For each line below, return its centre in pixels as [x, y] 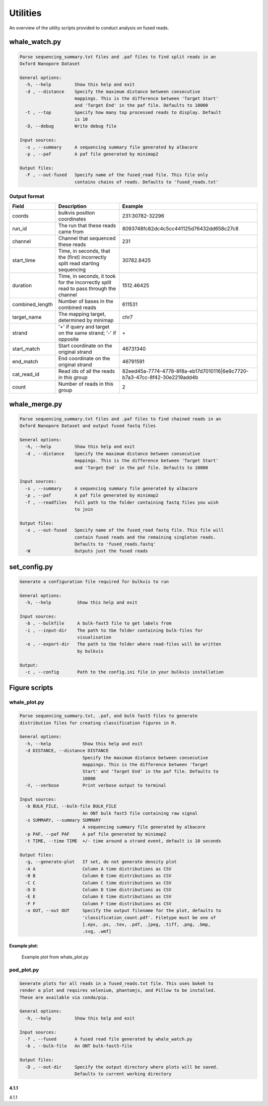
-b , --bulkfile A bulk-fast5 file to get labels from [98, 623]
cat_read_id [26, 374]
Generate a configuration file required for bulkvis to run [94, 582]
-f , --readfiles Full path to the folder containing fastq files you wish [122, 502]
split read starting [79, 263]
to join [84, 509]
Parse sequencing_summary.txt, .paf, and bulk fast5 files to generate [109, 716]
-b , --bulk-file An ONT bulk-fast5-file [79, 1046]
